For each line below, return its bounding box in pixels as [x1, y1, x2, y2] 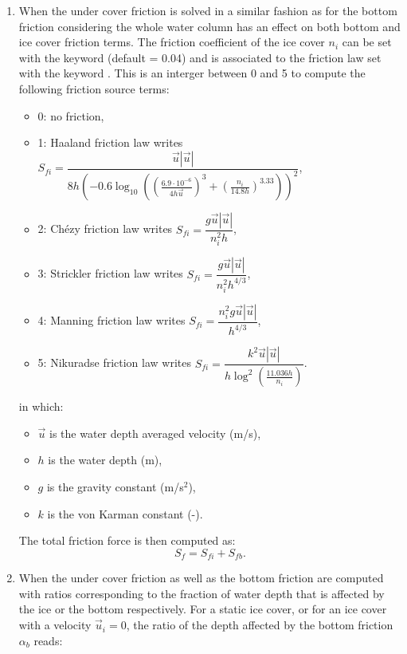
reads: [33, 632, 63, 648]
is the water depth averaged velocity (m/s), [49, 424, 261, 441]
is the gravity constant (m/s [46, 479, 184, 495]
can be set [342, 33, 392, 50]
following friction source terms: [18, 80, 170, 97]
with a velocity [18, 617, 92, 633]
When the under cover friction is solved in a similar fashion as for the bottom [18, 2, 397, 18]
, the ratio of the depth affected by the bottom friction [126, 617, 393, 633]
